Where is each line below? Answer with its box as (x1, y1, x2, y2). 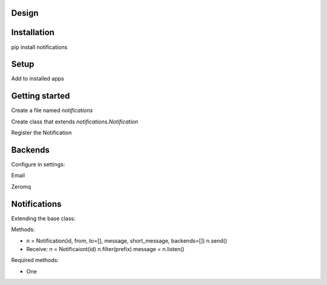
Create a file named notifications (11, 106, 93, 114)
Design (11, 8, 39, 18)
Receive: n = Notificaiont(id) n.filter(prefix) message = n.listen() (26, 245, 185, 252)
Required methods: (11, 257, 59, 264)
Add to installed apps (11, 75, 64, 82)
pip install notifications (11, 43, 68, 51)
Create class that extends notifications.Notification (11, 118, 139, 125)
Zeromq (11, 183, 31, 190)
